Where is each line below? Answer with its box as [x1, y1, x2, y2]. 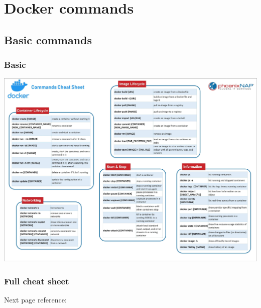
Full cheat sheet [4, 274, 69, 287]
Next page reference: [4, 294, 67, 304]
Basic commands [4, 32, 92, 47]
